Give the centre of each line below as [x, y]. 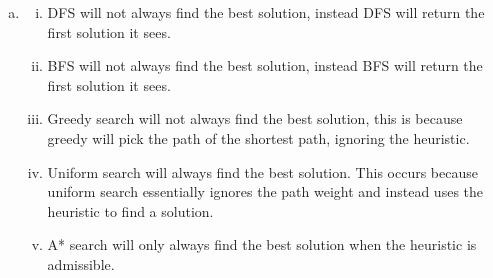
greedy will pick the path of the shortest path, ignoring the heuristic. [258, 137]
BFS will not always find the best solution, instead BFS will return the [265, 65]
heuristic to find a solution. [130, 210]
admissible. [81, 263]
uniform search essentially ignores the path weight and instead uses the [265, 191]
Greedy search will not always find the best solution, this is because [255, 118]
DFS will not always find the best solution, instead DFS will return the [266, 12]
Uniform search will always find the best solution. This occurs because [262, 171]
